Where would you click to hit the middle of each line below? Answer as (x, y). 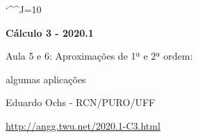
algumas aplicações (46, 79)
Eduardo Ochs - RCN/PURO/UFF (81, 102)
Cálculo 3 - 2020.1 (50, 32)
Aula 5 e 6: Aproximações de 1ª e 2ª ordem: (99, 56)
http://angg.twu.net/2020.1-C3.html (83, 125)
